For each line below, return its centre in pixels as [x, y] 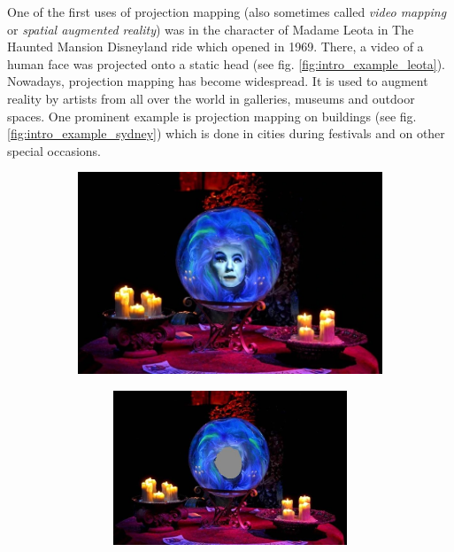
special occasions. [54, 150]
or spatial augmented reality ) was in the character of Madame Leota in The [211, 29]
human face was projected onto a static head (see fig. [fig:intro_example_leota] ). [226, 63]
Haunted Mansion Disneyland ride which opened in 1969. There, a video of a [215, 47]
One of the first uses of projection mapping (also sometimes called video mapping [227, 12]
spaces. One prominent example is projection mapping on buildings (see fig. [212, 116]
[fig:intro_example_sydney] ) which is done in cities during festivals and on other [226, 133]
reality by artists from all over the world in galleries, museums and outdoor [211, 98]
